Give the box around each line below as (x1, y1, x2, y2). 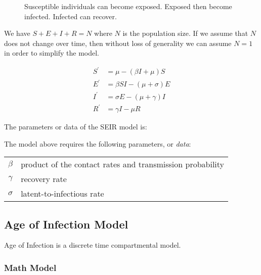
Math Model (4, 261, 57, 273)
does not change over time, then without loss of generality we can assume (4, 37, 232, 48)
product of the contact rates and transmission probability (21, 158, 225, 170)
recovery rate (21, 173, 67, 185)
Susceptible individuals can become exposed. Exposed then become (24, 1, 232, 11)
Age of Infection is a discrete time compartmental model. (4, 240, 181, 250)
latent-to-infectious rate (21, 188, 104, 200)
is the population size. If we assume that (122, 28, 248, 38)
